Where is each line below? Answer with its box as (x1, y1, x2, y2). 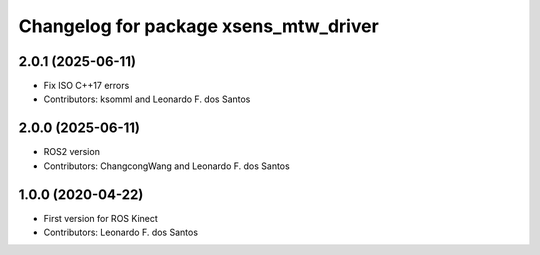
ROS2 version (43, 146, 100, 158)
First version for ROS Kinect (43, 212, 159, 224)
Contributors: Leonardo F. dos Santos (43, 226, 199, 239)
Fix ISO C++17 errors (43, 80, 130, 92)
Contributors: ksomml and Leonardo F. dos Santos (43, 93, 251, 105)
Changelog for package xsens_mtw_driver (18, 15, 379, 37)
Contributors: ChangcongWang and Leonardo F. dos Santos (43, 160, 290, 172)
